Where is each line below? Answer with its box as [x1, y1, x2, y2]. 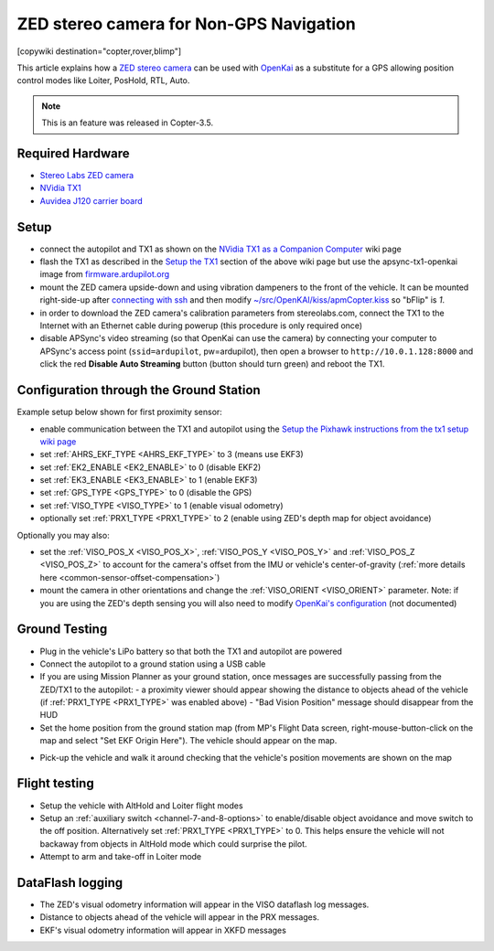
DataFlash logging [16, 874, 123, 891]
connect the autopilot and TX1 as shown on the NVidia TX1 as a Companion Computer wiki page [39, 243, 402, 254]
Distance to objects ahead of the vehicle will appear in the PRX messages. [39, 912, 320, 923]
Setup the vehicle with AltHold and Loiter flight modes [39, 800, 243, 811]
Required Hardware [16, 145, 130, 161]
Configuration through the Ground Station [16, 382, 261, 398]
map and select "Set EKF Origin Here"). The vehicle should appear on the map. [39, 735, 338, 746]
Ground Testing [16, 622, 108, 637]
